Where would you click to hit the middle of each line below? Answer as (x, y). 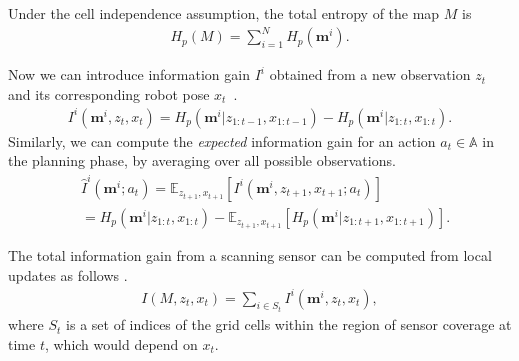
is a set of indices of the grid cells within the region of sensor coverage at (289, 324)
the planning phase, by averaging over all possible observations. (202, 160)
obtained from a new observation (370, 74)
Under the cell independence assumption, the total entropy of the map (224, 13)
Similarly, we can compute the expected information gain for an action (222, 140)
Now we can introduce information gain (129, 74)
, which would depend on (121, 343)
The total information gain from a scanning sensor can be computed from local (250, 254)
